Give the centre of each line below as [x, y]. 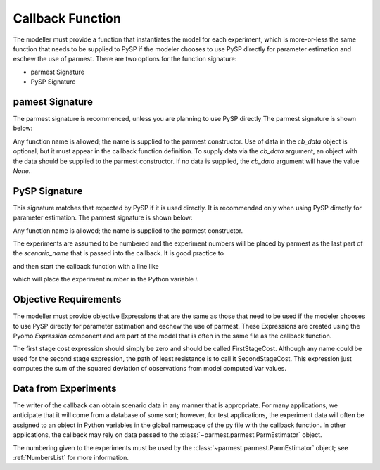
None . [22, 171]
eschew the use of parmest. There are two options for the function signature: [125, 59]
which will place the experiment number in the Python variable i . [106, 279]
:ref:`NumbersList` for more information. [71, 457]
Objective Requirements [67, 299]
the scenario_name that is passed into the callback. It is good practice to [119, 253]
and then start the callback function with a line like [86, 266]
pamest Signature [53, 102]
